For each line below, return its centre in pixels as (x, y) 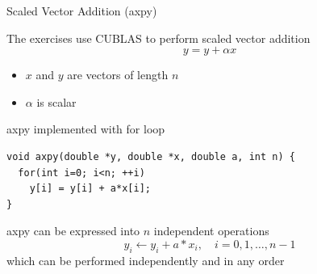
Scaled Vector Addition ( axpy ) (82, 11)
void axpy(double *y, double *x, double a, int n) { (151, 156)
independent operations (211, 231)
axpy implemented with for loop (86, 129)
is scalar (56, 101)
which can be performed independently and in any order (146, 260)
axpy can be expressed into (73, 231)
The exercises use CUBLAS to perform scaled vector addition (158, 38)
